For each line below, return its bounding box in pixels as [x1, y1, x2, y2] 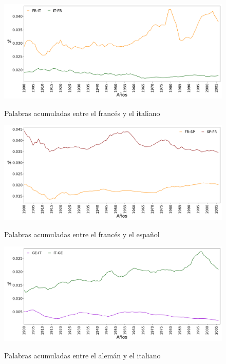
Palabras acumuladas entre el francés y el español [4, 228, 160, 239]
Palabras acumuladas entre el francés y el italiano [4, 107, 160, 118]
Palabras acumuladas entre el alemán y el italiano [4, 350, 161, 361]
